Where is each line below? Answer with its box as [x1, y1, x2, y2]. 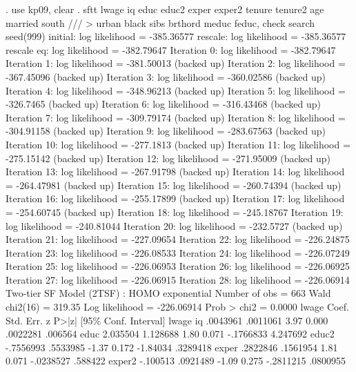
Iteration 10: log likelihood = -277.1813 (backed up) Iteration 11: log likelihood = [6, 137, 350, 151]
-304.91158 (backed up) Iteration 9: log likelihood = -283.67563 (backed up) [6, 124, 326, 138]
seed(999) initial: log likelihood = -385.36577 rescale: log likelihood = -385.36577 [6, 29, 346, 43]
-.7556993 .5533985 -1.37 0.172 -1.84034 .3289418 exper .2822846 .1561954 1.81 [6, 340, 338, 354]
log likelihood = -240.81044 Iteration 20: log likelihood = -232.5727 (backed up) [6, 218, 343, 233]
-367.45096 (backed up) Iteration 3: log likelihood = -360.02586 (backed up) [6, 69, 326, 84]
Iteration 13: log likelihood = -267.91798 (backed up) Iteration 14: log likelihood [6, 164, 345, 179]
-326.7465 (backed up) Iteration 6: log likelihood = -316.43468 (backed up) [6, 97, 322, 111]
